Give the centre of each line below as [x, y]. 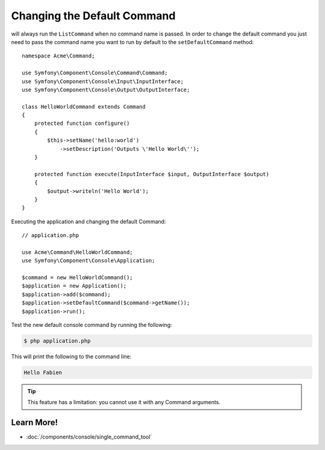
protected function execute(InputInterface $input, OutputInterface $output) [152, 174]
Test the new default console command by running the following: [92, 325]
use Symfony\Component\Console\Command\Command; [95, 73]
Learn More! [35, 423]
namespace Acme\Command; [58, 56]
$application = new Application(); [74, 286]
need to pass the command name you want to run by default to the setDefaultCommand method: [132, 42]
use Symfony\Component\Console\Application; [89, 261]
